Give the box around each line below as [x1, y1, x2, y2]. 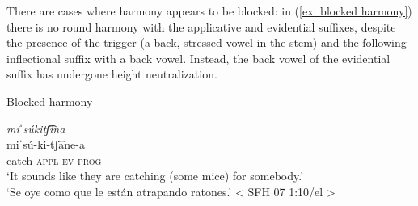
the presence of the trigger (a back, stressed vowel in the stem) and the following [6, 34, 407, 51]
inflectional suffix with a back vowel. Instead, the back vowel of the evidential [6, 49, 391, 66]
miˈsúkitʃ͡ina [6, 120, 65, 137]
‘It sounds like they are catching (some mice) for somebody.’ [6, 167, 304, 184]
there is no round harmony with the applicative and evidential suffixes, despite [6, 18, 396, 35]
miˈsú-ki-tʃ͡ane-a [6, 136, 85, 153]
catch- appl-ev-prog [6, 151, 102, 168]
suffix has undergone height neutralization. [6, 65, 217, 82]
